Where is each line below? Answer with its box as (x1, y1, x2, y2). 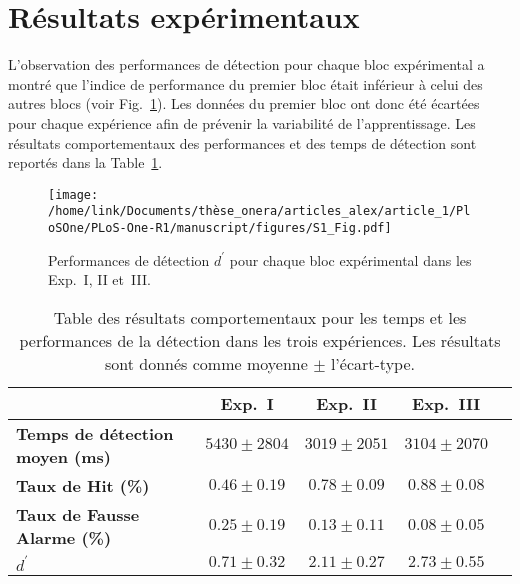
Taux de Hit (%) (16, 473, 150, 497)
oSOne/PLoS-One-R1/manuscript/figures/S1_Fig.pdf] (48, 221, 392, 235)
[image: (48, 187, 99, 202)
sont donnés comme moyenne (105, 351, 308, 375)
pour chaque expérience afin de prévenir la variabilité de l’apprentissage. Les (8, 112, 476, 133)
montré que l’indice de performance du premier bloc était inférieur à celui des (8, 73, 483, 94)
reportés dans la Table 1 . (8, 152, 163, 173)
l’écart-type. (330, 351, 415, 375)
